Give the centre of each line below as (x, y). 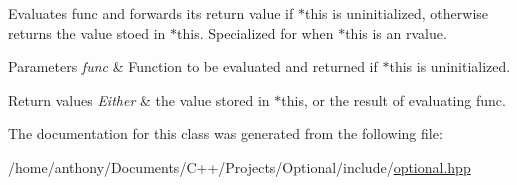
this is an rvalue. (396, 32)
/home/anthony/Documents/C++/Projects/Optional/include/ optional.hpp (239, 166)
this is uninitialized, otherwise (396, 13)
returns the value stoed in (87, 32)
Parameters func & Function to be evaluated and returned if (193, 66)
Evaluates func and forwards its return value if (151, 13)
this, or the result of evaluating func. (393, 99)
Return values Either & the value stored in (139, 99)
